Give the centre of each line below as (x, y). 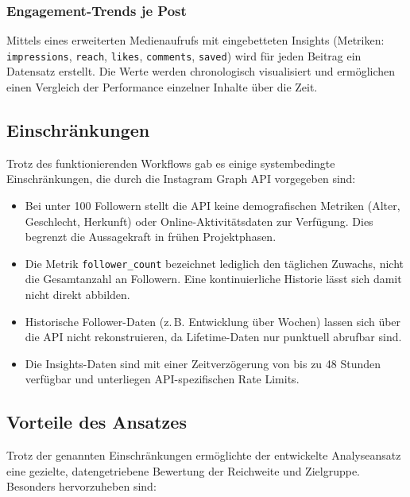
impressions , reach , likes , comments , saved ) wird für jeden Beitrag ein (184, 55)
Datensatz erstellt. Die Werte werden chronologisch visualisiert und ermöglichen (201, 71)
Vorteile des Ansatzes (97, 422)
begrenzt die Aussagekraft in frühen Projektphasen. (151, 237)
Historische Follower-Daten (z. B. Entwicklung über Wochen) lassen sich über (213, 321)
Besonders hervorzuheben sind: (81, 486)
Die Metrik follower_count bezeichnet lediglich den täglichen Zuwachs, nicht (214, 263)
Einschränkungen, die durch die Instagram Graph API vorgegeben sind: (181, 179)
